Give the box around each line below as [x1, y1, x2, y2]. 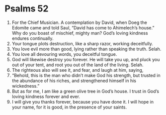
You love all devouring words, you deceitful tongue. [11, 51, 117, 57]
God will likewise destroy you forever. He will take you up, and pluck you [11, 56, 160, 62]
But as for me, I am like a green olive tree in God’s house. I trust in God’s [11, 88, 160, 94]
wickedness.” [11, 83, 40, 89]
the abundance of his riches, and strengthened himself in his [11, 78, 136, 84]
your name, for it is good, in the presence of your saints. [11, 104, 127, 110]
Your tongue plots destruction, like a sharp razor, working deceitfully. [11, 40, 154, 46]
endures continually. [11, 35, 54, 41]
